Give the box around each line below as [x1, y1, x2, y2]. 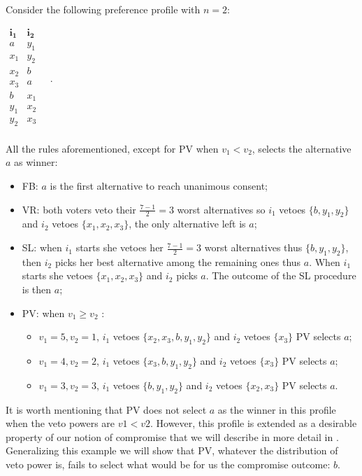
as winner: [14, 155, 58, 169]
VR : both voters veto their [22, 202, 136, 216]
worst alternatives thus [204, 240, 303, 255]
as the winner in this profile [217, 402, 336, 416]
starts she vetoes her [75, 240, 164, 255]
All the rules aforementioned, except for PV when [6, 141, 219, 155]
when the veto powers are [6, 416, 115, 430]
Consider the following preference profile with [6, 2, 201, 16]
